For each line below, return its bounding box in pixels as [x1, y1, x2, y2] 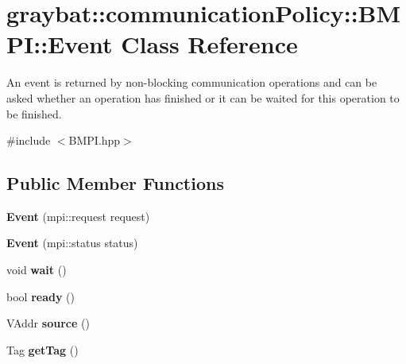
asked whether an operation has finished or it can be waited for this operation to [6, 89, 400, 106]
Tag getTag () [6, 341, 79, 358]
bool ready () [6, 288, 75, 304]
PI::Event [6, 28, 113, 60]
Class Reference [121, 28, 298, 60]
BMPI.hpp [68, 132, 121, 149]
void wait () [6, 261, 67, 278]
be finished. [6, 105, 62, 122]
